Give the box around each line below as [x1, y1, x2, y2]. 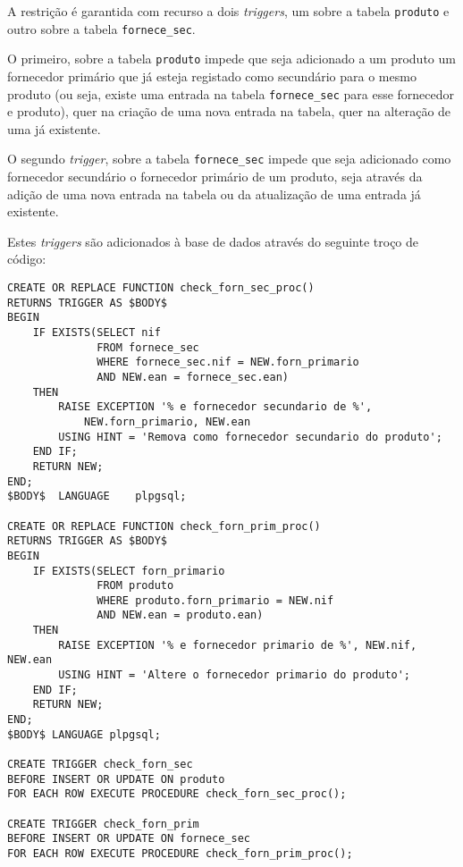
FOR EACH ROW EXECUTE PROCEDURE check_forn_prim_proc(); [7, 846, 353, 860]
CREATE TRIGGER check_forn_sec [7, 758, 193, 771]
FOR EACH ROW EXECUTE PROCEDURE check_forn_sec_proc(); [7, 787, 347, 801]
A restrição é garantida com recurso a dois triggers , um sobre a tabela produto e [7, 2, 450, 20]
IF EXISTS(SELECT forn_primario [32, 564, 225, 577]
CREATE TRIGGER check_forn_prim [7, 817, 199, 830]
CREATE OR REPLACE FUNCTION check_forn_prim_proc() [7, 519, 321, 533]
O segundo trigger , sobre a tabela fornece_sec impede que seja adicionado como [7, 149, 451, 168]
